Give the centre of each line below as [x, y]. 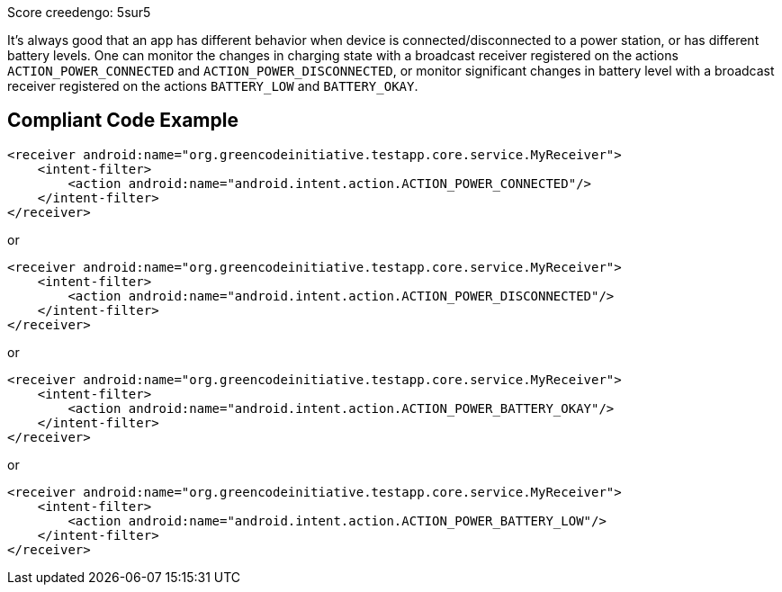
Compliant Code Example [123, 121]
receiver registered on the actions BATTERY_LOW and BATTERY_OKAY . [213, 86]
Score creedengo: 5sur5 [79, 12]
